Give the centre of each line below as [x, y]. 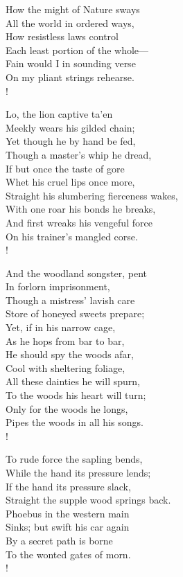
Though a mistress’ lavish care [70, 300]
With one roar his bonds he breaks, [81, 209]
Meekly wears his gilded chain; [70, 127]
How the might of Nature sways [73, 9]
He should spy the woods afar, [70, 354]
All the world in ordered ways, [70, 23]
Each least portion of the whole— [77, 50]
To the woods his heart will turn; [76, 395]
